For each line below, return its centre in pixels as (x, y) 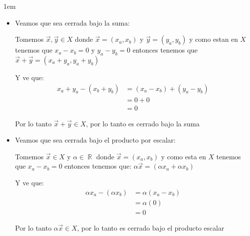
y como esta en (184, 156)
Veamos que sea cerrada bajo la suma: (72, 22)
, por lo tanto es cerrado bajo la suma (143, 123)
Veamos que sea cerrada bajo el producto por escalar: (95, 140)
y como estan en (214, 39)
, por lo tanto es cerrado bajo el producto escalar (151, 227)
